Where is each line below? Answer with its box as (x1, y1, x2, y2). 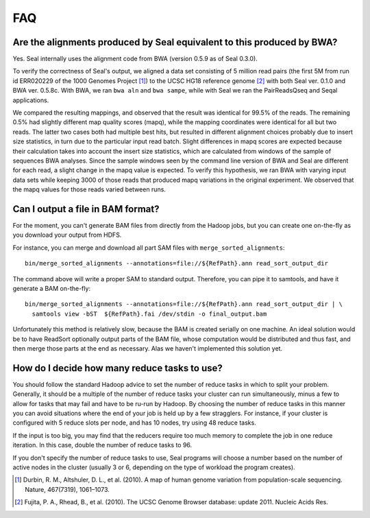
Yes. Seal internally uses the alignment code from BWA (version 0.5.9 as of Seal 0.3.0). (12, 55, 258, 63)
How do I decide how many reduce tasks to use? (12, 362, 223, 374)
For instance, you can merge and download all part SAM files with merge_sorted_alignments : (12, 244, 285, 252)
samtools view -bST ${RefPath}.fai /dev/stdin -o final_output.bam (32, 309, 267, 318)
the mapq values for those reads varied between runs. (12, 185, 166, 193)
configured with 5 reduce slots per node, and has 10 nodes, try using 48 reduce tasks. (12, 419, 256, 427)
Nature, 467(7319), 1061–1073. (25, 485, 110, 493)
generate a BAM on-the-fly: (12, 285, 91, 292)
